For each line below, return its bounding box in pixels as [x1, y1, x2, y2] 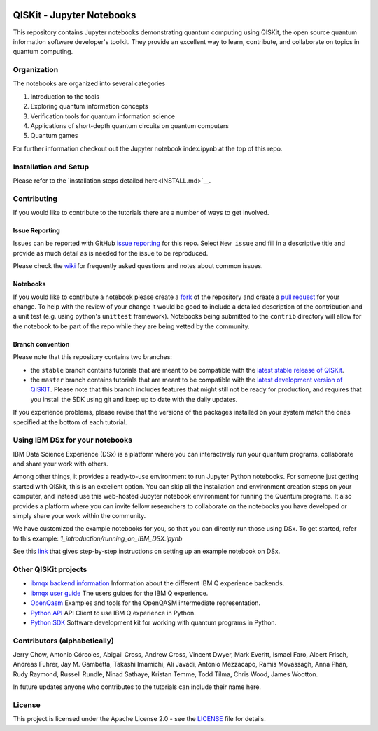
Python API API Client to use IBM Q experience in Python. [30, 608, 196, 617]
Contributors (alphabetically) [13, 636, 115, 646]
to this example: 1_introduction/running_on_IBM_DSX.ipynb [13, 534, 183, 543]
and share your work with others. [13, 459, 108, 468]
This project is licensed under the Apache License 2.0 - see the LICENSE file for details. [13, 715, 266, 723]
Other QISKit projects [13, 564, 87, 574]
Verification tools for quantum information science [30, 112, 175, 120]
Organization [13, 65, 59, 75]
